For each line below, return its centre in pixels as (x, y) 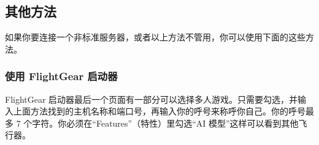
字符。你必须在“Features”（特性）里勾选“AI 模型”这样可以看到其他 (165, 123)
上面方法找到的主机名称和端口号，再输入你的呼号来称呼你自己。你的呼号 (159, 111)
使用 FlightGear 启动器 (61, 76)
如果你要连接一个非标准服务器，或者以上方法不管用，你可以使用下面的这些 (155, 37)
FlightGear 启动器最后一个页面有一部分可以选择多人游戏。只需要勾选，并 (152, 99)
